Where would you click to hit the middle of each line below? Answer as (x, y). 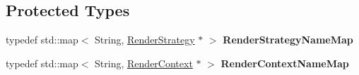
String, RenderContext (144, 63)
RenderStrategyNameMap (288, 40)
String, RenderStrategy (145, 40)
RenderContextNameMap (285, 63)
